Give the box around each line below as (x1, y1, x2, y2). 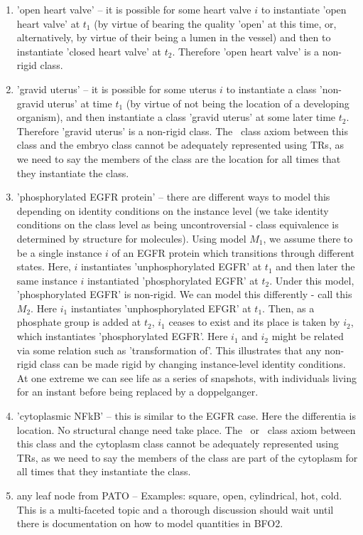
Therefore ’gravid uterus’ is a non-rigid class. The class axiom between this (16, 123, 348, 138)
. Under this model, (269, 272, 354, 287)
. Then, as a (262, 300, 315, 315)
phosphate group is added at (16, 314, 141, 329)
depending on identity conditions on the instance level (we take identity (16, 203, 329, 218)
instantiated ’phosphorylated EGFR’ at (87, 272, 259, 287)
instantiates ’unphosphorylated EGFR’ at (80, 259, 262, 274)
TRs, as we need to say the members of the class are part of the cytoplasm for (16, 450, 358, 465)
